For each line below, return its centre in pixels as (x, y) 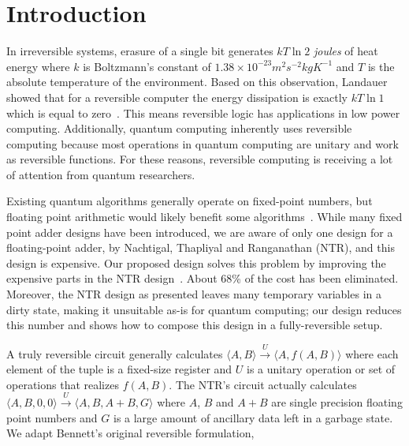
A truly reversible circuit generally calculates (115, 353)
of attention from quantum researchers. (101, 174)
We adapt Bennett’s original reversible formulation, (130, 433)
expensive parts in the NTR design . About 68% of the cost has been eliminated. (203, 278)
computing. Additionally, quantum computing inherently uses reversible (179, 128)
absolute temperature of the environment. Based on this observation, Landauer (197, 82)
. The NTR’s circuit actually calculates (263, 384)
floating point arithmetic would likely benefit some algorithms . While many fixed (204, 217)
